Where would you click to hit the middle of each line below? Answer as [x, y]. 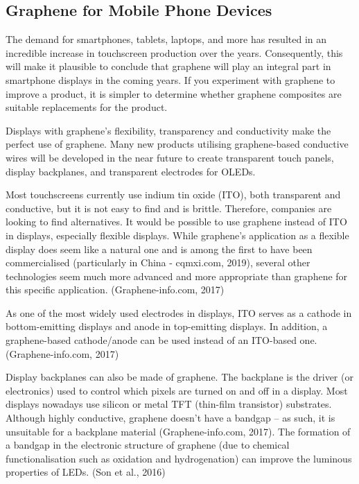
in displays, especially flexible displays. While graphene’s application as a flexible [177, 235]
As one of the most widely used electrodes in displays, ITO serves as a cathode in [179, 312]
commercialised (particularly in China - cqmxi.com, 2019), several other [158, 262]
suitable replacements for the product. [87, 107]
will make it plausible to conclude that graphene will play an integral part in [168, 66]
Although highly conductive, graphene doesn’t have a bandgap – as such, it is [170, 418]
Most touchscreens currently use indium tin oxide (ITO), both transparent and [173, 195]
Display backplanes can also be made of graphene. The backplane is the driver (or [179, 377]
